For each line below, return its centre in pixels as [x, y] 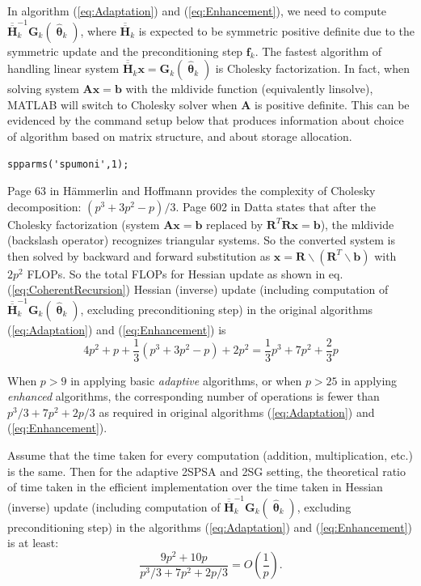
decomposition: [44, 206]
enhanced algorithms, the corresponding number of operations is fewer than [194, 396]
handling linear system [63, 68]
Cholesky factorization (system [84, 224]
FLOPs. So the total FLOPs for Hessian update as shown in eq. [185, 273]
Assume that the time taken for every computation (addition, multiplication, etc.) [210, 455]
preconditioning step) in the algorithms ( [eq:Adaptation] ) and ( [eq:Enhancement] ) [210, 527]
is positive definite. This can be [332, 104]
